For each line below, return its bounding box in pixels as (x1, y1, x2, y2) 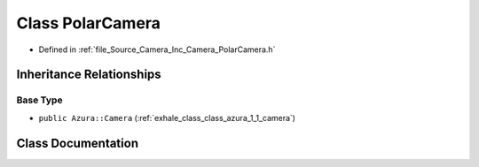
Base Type (16, 94, 63, 106)
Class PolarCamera (16, 13, 161, 33)
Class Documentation (16, 135, 139, 150)
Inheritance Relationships (16, 67, 161, 82)
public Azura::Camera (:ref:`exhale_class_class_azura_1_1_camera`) (38, 112, 296, 123)
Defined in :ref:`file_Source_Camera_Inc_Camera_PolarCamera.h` (38, 44, 276, 55)
